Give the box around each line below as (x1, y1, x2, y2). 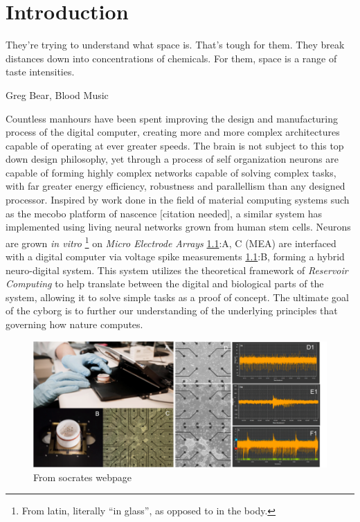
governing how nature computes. (6, 317, 143, 332)
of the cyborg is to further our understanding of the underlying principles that (6, 303, 338, 318)
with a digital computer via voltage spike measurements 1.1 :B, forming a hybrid (6, 249, 345, 264)
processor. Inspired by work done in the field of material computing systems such (6, 192, 350, 207)
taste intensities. (6, 64, 75, 79)
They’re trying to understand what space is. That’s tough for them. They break (6, 37, 345, 52)
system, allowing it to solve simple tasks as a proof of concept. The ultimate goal (6, 289, 349, 304)
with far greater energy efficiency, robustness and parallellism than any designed (6, 179, 345, 193)
